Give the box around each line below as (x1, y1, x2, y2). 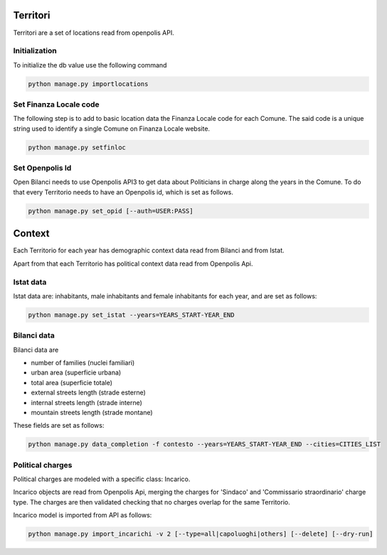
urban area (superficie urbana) (31, 368, 122, 377)
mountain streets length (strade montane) (31, 408, 153, 416)
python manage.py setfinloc (28, 143, 126, 151)
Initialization (13, 46, 57, 56)
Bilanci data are (13, 345, 59, 354)
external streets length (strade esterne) (31, 388, 146, 397)
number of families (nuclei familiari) (31, 359, 135, 367)
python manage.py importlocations (28, 80, 149, 88)
